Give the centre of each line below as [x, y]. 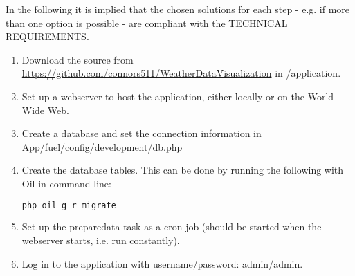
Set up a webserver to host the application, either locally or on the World [178, 96]
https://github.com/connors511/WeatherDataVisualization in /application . [181, 73]
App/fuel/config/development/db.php [102, 146]
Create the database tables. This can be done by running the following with [183, 170]
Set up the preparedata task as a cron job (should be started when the [172, 227]
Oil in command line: [66, 183]
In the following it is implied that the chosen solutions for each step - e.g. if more [178, 9]
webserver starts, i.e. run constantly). [101, 240]
